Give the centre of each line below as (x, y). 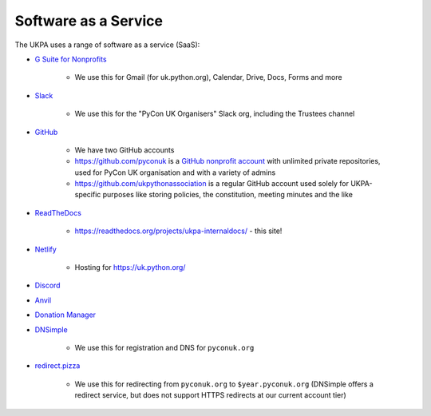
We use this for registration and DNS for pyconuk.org (164, 347)
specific (88, 195)
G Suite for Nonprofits (71, 59)
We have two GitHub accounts (125, 150)
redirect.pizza (57, 366)
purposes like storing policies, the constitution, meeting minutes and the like (227, 195)
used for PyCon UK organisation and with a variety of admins (175, 172)
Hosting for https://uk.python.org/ (130, 267)
